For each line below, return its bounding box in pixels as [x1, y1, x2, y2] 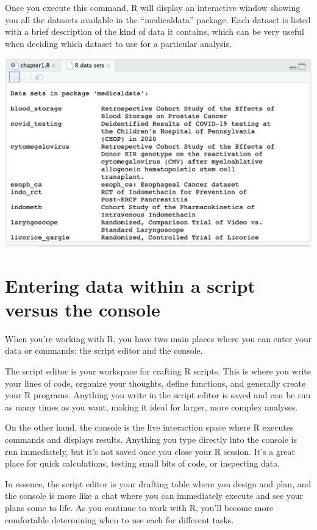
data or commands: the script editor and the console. [5, 344, 203, 357]
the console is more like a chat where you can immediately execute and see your [5, 489, 304, 502]
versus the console [5, 296, 160, 321]
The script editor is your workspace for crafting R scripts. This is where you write [5, 365, 311, 378]
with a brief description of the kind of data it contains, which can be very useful [5, 25, 304, 38]
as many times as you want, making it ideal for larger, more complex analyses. [5, 400, 298, 413]
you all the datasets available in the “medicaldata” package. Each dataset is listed [5, 13, 311, 26]
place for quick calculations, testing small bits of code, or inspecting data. [5, 457, 280, 470]
